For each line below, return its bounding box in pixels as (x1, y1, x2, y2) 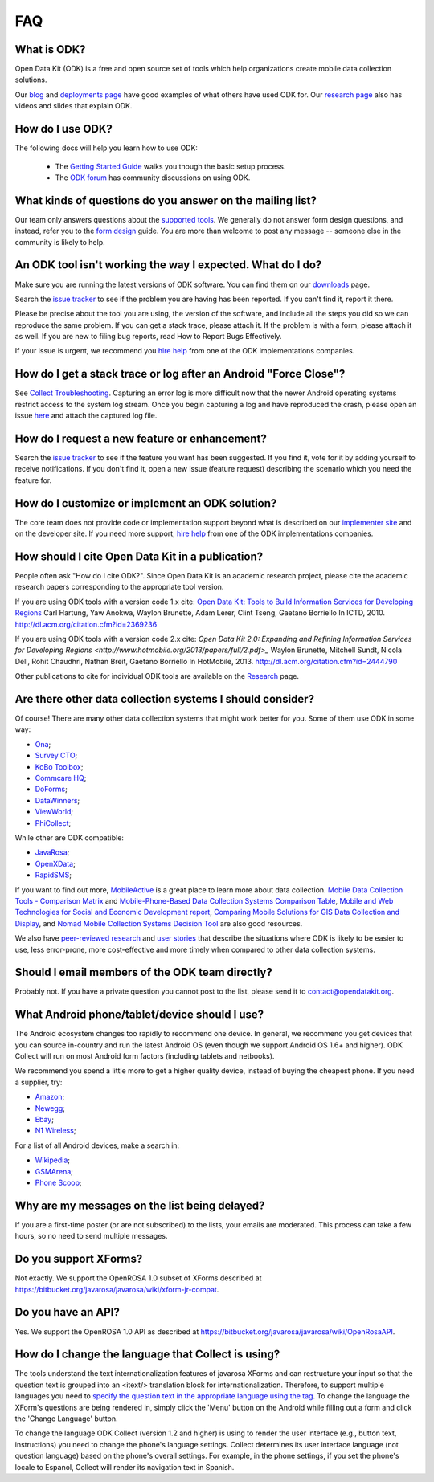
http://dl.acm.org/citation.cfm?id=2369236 (14, 619, 158, 629)
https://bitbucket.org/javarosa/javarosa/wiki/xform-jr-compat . (14, 1284, 219, 1294)
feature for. (14, 475, 52, 485)
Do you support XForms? (14, 1252, 143, 1266)
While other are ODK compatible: (14, 832, 125, 843)
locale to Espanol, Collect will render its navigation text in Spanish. (14, 1462, 235, 1472)
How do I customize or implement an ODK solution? (14, 496, 277, 510)
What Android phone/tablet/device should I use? (14, 1008, 264, 1022)
